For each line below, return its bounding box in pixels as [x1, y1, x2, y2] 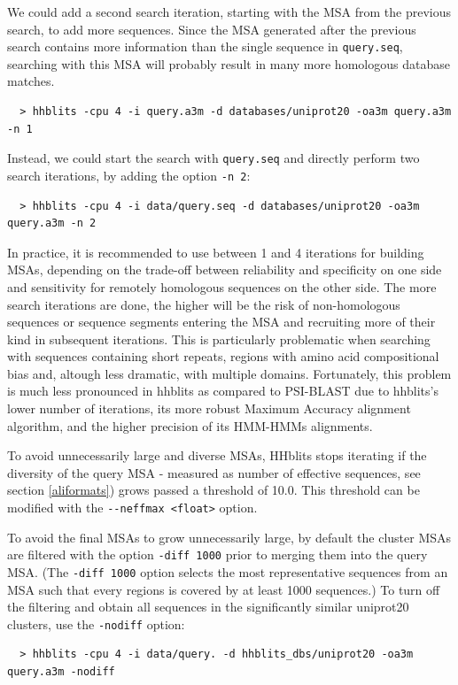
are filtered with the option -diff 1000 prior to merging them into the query [7, 545, 428, 564]
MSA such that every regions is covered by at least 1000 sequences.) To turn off [7, 580, 440, 598]
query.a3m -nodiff [7, 666, 115, 679]
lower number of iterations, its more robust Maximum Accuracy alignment [7, 399, 411, 418]
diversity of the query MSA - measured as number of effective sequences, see [7, 463, 421, 481]
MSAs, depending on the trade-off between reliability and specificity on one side [7, 260, 442, 279]
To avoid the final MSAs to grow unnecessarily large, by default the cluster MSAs [7, 527, 452, 546]
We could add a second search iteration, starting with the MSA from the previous [7, 3, 452, 20]
